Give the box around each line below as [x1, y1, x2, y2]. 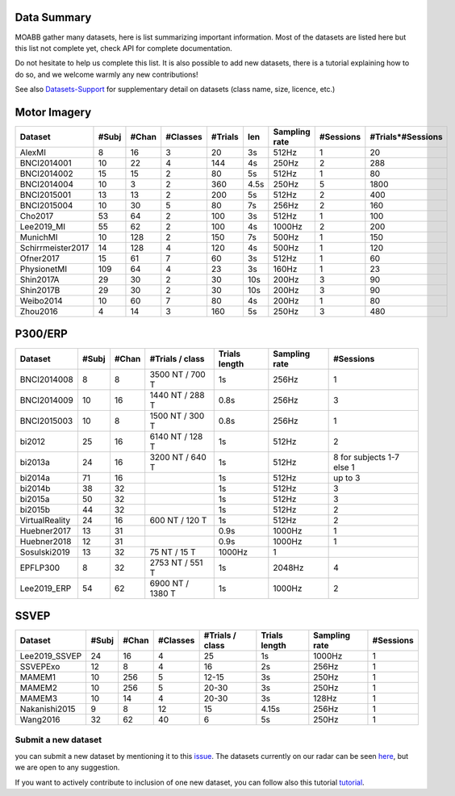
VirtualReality [19, 514, 71, 526]
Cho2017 [19, 210, 54, 221]
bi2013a [19, 456, 50, 467]
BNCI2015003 [19, 415, 73, 426]
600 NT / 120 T [149, 514, 207, 526]
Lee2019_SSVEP [19, 651, 82, 662]
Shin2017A [19, 274, 60, 285]
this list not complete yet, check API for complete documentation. [15, 43, 233, 52]
